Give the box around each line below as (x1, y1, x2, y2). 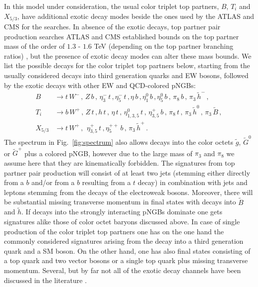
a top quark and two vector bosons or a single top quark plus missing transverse (4, 255, 248, 266)
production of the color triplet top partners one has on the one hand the (4, 226, 224, 236)
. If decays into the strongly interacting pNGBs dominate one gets (21, 206, 223, 217)
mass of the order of (4, 41, 65, 51)
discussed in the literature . (4, 275, 87, 285)
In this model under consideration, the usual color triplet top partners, (4, 1, 219, 11)
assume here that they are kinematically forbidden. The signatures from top (4, 157, 235, 168)
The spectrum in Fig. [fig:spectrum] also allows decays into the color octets (4, 137, 233, 147)
